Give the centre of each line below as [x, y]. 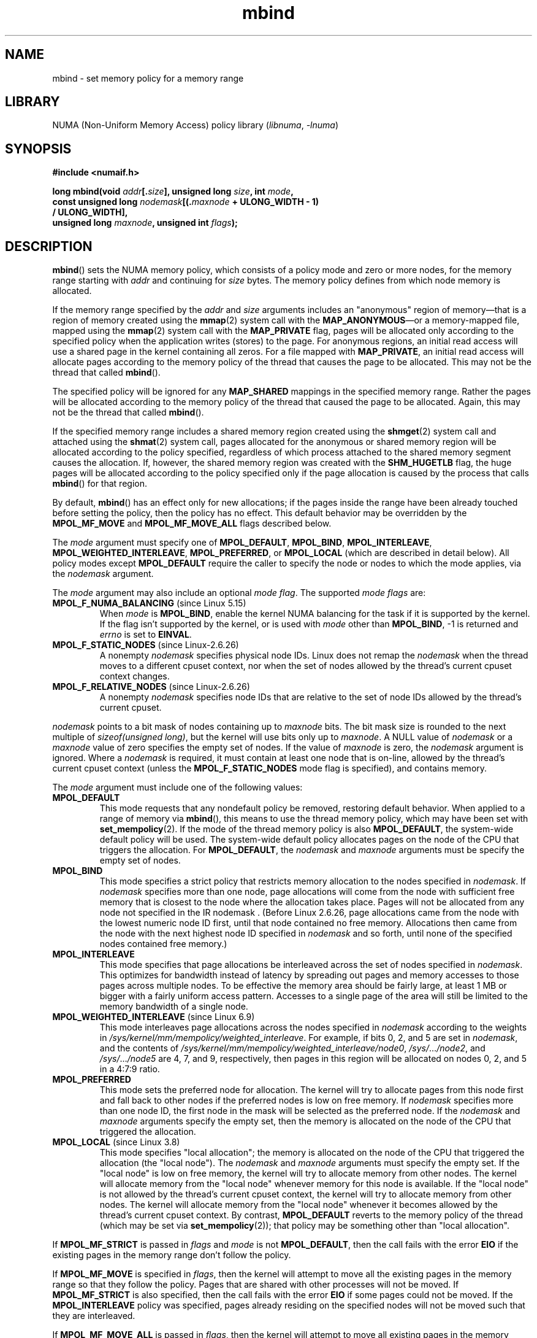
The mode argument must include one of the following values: [177, 787]
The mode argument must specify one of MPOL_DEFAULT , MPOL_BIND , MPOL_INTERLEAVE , [242, 543]
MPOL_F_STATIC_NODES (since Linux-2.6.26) [146, 645]
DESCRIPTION [49, 246]
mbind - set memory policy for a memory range [148, 78]
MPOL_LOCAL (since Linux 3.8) [116, 1142]
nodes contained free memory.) [163, 944]
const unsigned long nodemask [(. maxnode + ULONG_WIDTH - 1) [186, 202]
